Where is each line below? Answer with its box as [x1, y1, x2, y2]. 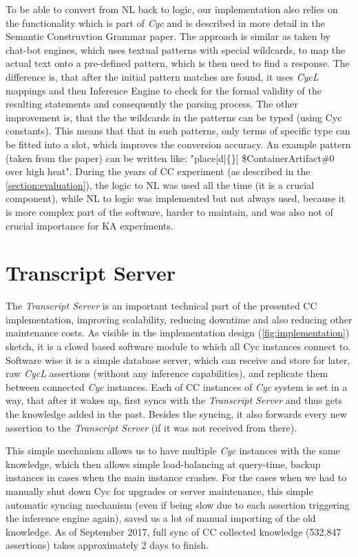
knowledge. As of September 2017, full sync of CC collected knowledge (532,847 [6, 524, 341, 538]
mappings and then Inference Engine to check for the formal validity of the [6, 83, 322, 97]
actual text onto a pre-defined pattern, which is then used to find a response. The [6, 56, 350, 70]
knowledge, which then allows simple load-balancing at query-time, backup [6, 456, 321, 471]
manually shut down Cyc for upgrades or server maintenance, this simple [6, 483, 313, 498]
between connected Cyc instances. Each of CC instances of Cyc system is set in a [6, 379, 348, 394]
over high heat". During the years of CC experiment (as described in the [6, 164, 310, 179]
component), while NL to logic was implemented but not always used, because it [6, 191, 346, 205]
